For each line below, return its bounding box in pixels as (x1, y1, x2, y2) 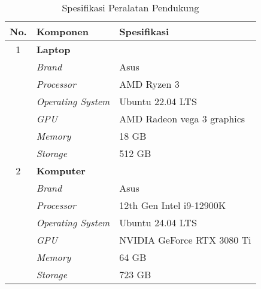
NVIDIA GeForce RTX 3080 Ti (119, 233, 251, 247)
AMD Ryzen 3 (119, 77, 180, 91)
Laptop (36, 42, 71, 56)
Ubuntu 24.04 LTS (119, 216, 197, 229)
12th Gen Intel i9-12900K (119, 198, 226, 212)
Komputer (36, 164, 86, 177)
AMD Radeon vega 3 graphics (119, 112, 245, 125)
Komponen (36, 24, 89, 38)
